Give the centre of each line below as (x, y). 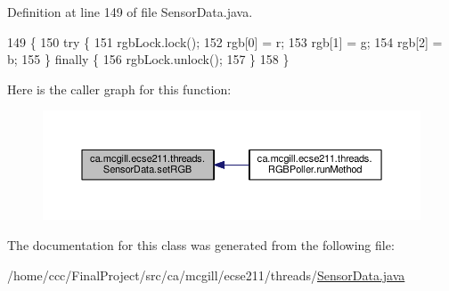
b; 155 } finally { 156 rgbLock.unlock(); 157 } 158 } (148, 59)
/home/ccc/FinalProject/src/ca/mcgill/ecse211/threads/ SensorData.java (206, 275)
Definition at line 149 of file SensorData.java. (130, 12)
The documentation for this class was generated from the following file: (201, 244)
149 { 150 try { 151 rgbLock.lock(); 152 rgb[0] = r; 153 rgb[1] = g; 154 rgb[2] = (225, 41)
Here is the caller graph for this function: (119, 89)
